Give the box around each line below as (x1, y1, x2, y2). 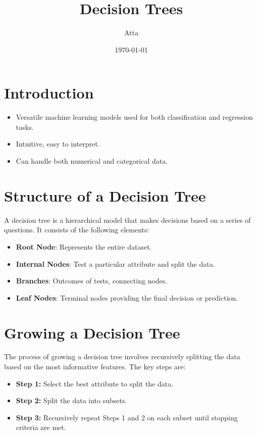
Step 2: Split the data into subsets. (16, 395, 127, 406)
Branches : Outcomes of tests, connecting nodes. (16, 275, 168, 286)
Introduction (4, 82, 94, 103)
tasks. (16, 121, 34, 132)
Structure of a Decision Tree (4, 185, 206, 206)
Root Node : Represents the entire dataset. (16, 241, 152, 252)
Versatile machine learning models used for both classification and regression (16, 112, 253, 122)
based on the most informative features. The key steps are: (4, 361, 186, 372)
